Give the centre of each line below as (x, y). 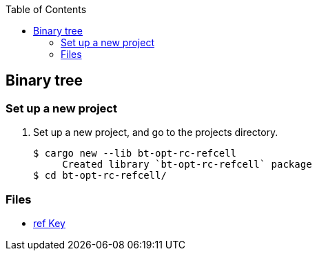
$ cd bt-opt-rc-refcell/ (100, 176)
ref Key (49, 223)
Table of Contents (46, 9)
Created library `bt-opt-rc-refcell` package (187, 165)
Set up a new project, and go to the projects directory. (156, 132)
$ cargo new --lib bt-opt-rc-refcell (135, 154)
